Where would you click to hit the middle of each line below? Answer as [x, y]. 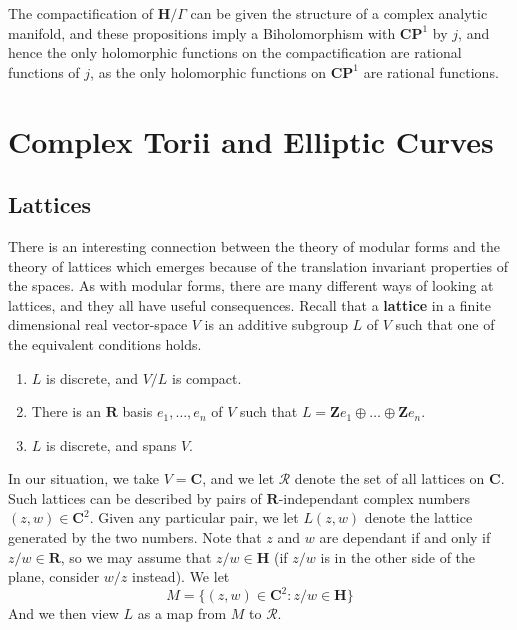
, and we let [238, 478]
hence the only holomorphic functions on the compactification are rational [235, 52]
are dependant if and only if [405, 537]
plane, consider [54, 576]
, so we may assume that [136, 556]
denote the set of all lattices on [389, 478]
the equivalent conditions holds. [105, 343]
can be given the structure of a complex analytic [339, 13]
